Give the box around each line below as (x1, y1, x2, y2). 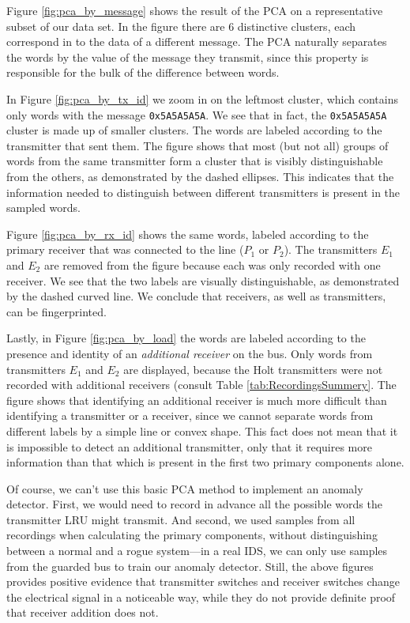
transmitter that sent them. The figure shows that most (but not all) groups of (6, 137, 389, 153)
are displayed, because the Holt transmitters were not (123, 361, 383, 377)
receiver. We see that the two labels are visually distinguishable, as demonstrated (6, 272, 400, 289)
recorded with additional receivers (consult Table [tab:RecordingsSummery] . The (6, 376, 397, 393)
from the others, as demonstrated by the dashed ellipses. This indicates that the (6, 168, 394, 184)
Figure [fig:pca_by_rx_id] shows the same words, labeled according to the (6, 225, 369, 242)
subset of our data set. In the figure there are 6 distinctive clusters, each (6, 17, 356, 34)
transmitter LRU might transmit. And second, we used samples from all (6, 511, 355, 527)
